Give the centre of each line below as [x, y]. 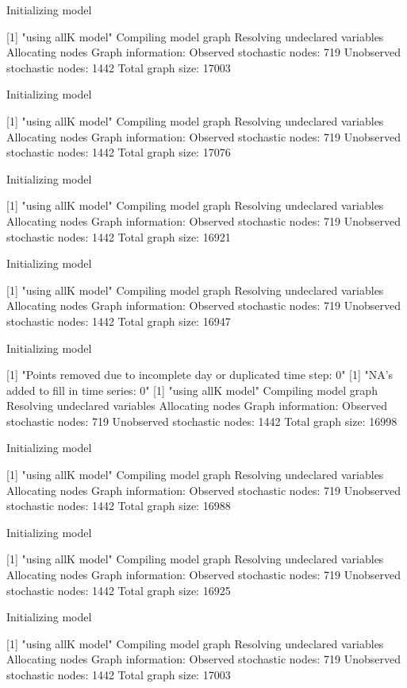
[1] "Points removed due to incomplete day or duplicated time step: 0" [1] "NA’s [200, 375]
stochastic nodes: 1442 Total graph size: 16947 [119, 321]
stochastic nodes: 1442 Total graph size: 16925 [119, 590]
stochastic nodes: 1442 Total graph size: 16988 [119, 506]
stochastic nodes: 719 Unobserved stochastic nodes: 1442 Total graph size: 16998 [202, 421]
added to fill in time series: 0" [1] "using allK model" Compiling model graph [192, 390]
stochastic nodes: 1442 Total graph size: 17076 [119, 152]
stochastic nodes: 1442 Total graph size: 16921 [119, 236]
